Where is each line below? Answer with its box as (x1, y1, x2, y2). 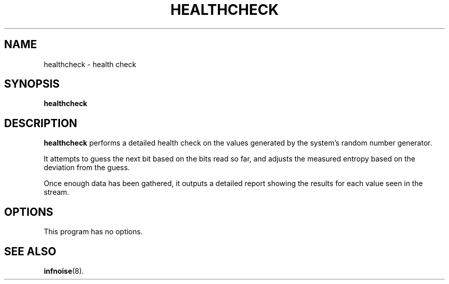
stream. (44, 188, 69, 197)
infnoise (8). (44, 266, 84, 275)
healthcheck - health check (44, 59, 136, 69)
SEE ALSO (4, 245, 56, 258)
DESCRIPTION (4, 116, 77, 130)
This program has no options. (44, 227, 143, 236)
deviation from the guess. (44, 163, 130, 172)
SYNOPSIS (4, 77, 60, 91)
